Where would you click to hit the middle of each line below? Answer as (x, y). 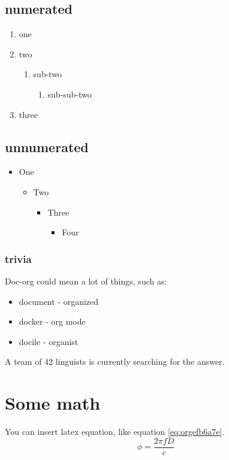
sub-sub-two (70, 94)
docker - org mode (52, 321)
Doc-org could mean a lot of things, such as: (86, 281)
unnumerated (47, 146)
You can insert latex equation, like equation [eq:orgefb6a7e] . (115, 432)
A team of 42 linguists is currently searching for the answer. (115, 361)
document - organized (59, 301)
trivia (18, 258)
